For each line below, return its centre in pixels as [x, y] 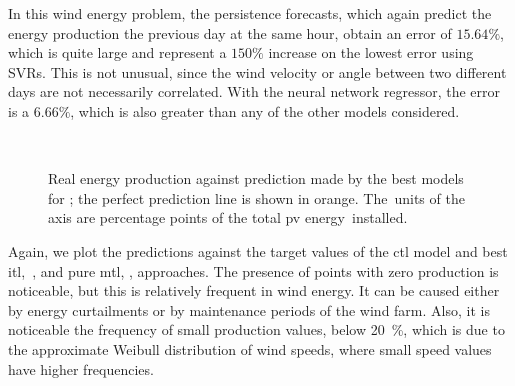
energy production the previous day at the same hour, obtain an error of [230, 32]
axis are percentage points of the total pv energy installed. [228, 217]
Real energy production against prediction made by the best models [256, 178]
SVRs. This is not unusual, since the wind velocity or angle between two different [257, 71]
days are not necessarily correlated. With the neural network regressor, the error [254, 91]
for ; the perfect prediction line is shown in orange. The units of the [256, 197]
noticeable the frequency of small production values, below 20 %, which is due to [256, 329]
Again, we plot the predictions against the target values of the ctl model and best [258, 250]
